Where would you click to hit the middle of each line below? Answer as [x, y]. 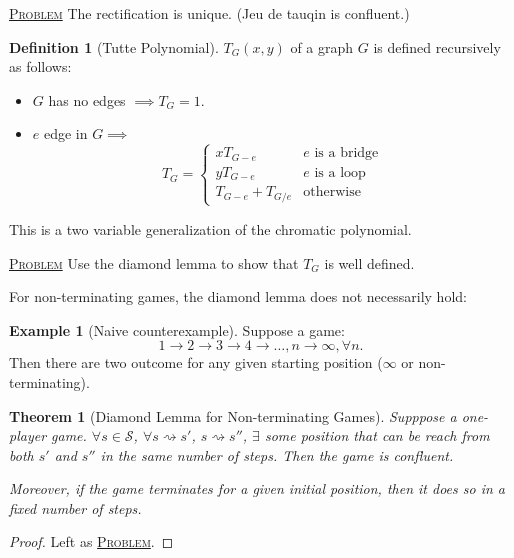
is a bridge [346, 153]
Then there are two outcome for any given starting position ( [196, 362]
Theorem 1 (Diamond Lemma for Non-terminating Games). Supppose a [233, 415]
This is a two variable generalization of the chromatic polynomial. [210, 228]
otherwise [332, 192]
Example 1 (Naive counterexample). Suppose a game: [177, 329]
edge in [65, 133]
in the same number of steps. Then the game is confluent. [277, 454]
